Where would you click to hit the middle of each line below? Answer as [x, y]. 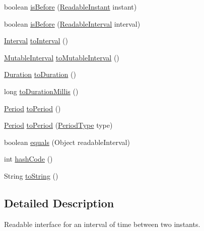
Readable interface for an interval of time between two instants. [102, 224]
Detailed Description [59, 203]
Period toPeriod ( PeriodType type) [58, 125]
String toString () [31, 175]
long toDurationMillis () [41, 91]
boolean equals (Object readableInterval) [67, 142]
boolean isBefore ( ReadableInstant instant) [71, 7]
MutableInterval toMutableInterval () [62, 57]
